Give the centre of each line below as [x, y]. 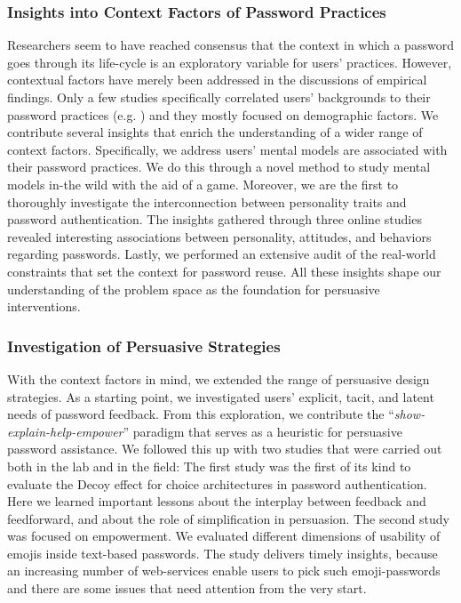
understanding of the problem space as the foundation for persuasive [194, 289]
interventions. [44, 306]
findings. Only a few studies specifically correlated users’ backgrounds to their [219, 97]
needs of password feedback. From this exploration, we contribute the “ [201, 414]
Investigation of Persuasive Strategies [144, 346]
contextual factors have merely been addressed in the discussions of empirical [217, 80]
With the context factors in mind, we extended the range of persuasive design [219, 378]
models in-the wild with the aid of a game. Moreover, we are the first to [203, 184]
